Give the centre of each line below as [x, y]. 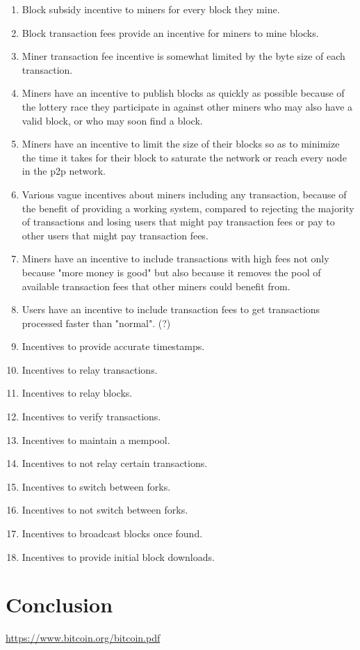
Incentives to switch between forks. [96, 486]
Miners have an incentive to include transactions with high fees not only [175, 259]
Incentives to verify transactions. [91, 417]
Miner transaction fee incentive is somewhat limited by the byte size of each [183, 56]
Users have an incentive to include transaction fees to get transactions [171, 309]
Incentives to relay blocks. [77, 393]
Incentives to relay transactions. [90, 369]
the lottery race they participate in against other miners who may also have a [187, 106]
